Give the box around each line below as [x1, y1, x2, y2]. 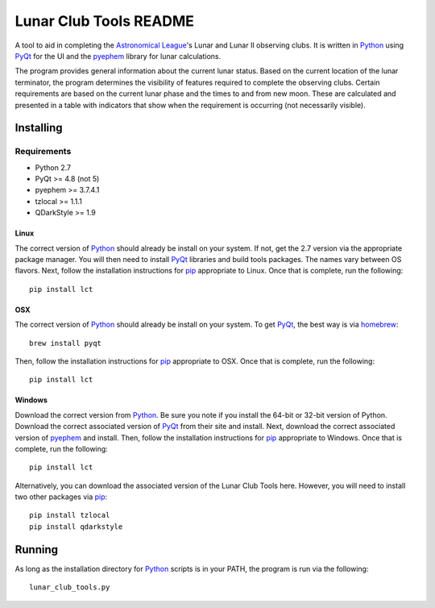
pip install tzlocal [29, 510, 110, 520]
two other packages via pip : [14, 492, 108, 502]
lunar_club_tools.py [29, 583, 110, 592]
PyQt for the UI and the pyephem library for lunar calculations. [14, 51, 222, 60]
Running [14, 543, 59, 556]
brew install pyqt [29, 339, 102, 348]
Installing [14, 121, 64, 135]
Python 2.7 [35, 162, 72, 173]
